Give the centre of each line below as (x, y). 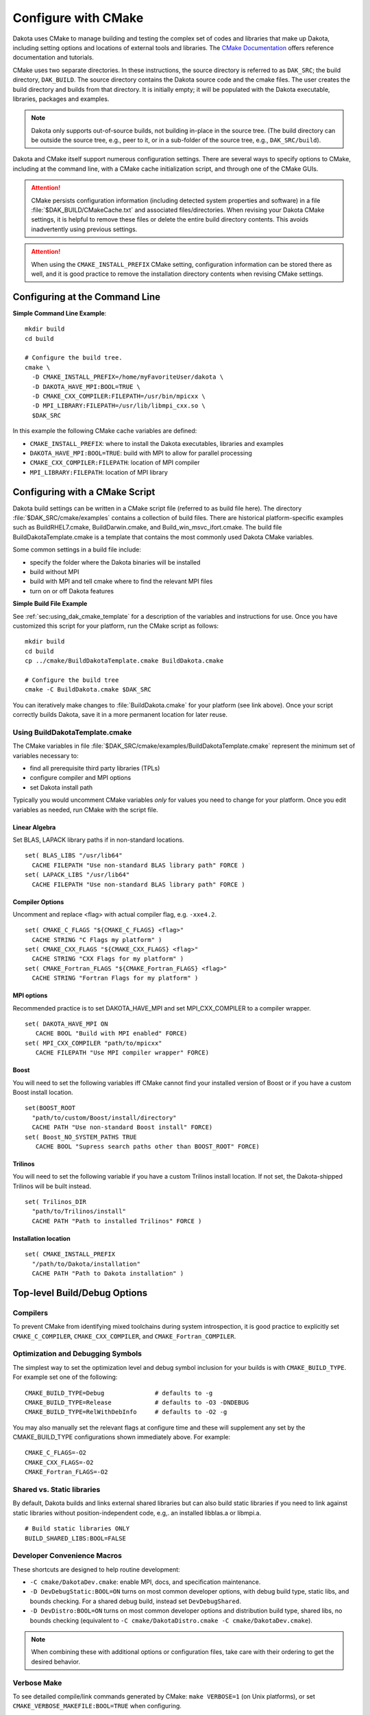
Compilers (30, 1312)
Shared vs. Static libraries (57, 1490)
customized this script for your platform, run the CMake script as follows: (116, 626)
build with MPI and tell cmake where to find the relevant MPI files (121, 581)
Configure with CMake (78, 18)
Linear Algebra (34, 827)
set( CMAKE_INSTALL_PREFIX (70, 1254)
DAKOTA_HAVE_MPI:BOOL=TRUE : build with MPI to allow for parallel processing (141, 453)
